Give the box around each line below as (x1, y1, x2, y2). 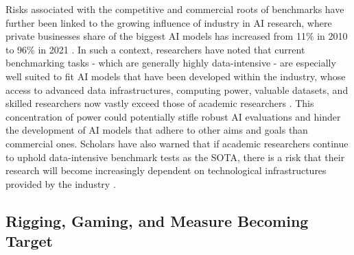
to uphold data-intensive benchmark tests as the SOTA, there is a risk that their (5, 149, 345, 164)
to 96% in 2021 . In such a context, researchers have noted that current (5, 42, 305, 56)
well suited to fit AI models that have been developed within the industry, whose (5, 69, 346, 83)
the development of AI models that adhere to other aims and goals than (5, 123, 308, 137)
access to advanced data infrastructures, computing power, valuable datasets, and (5, 82, 349, 97)
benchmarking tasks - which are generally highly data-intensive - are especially (5, 56, 336, 70)
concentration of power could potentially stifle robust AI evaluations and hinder (5, 109, 341, 123)
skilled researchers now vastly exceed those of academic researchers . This (5, 96, 314, 110)
